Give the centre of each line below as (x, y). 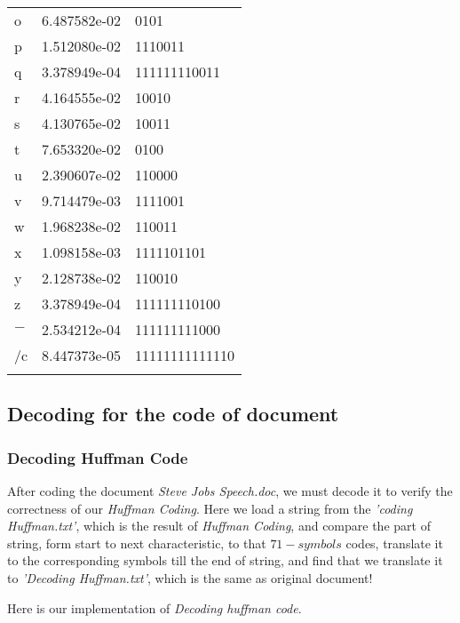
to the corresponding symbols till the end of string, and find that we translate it (225, 560)
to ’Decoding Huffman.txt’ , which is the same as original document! (190, 577)
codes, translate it (394, 543)
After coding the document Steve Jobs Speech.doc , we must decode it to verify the (230, 491)
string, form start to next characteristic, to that (137, 543)
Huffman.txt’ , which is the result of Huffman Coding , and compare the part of (219, 526)
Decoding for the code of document (173, 414)
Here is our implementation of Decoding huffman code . (155, 607)
